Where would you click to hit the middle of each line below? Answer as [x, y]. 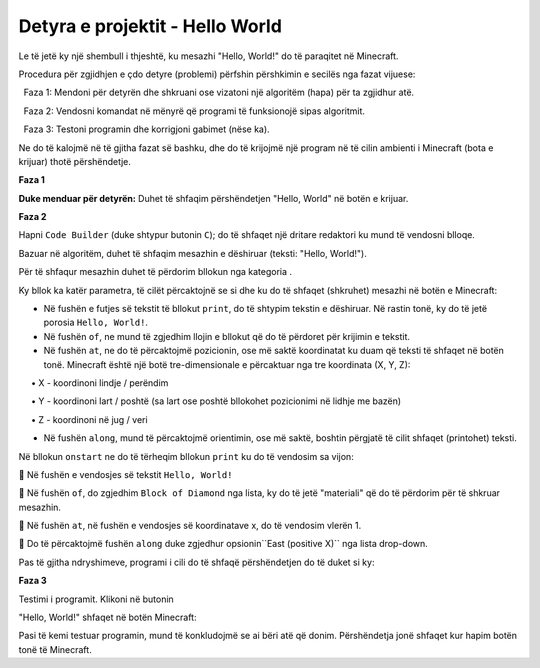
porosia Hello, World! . [96, 322]
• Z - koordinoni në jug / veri [89, 419]
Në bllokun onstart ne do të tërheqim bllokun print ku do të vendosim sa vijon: [186, 456]
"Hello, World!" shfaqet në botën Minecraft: [107, 617]
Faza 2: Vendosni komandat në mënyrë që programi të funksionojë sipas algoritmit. [194, 111]
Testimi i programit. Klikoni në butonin [96, 599]
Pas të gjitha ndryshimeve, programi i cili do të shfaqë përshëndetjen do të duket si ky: [196, 562]
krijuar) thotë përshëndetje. [75, 161]
